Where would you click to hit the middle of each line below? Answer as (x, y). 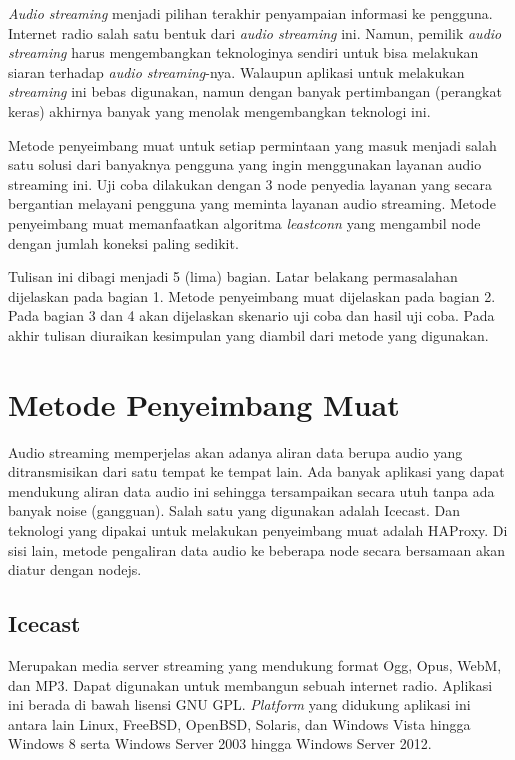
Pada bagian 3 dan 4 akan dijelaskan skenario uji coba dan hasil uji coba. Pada (251, 315)
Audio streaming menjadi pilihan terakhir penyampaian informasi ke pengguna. (250, 13)
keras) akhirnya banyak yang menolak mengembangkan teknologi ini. (219, 110)
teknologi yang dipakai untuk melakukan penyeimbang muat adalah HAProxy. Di (258, 530)
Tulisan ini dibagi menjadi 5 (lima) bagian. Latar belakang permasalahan (233, 276)
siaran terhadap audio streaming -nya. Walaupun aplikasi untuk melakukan (236, 71)
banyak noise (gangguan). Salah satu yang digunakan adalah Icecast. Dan (234, 510)
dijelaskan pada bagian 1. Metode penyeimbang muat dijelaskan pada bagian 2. (252, 295)
